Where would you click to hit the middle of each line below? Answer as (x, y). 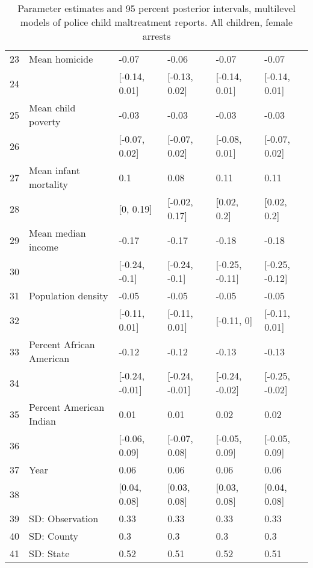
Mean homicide (61, 59)
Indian (42, 421)
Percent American (67, 407)
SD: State (49, 553)
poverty (45, 121)
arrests (156, 36)
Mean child (52, 108)
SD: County (54, 536)
